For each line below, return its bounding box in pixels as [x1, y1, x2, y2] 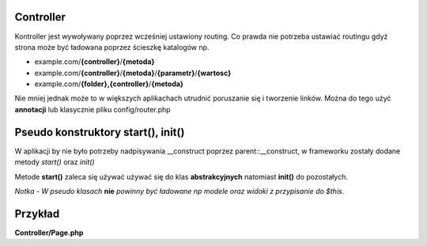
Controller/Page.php [14, 228, 84, 237]
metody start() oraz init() [14, 157, 95, 167]
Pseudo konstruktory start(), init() [14, 125, 185, 138]
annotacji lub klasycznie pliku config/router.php [14, 104, 171, 114]
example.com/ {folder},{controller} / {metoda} [34, 79, 184, 89]
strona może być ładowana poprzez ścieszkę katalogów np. [14, 42, 210, 51]
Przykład [14, 206, 60, 221]
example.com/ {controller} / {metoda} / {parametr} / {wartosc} [34, 68, 232, 78]
